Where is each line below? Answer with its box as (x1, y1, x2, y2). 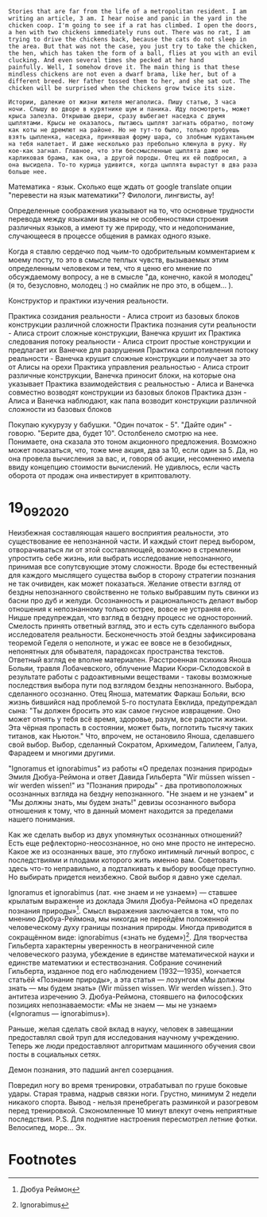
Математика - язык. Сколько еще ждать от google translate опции (8, 182, 232, 191)
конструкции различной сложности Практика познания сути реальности (8, 320, 257, 329)
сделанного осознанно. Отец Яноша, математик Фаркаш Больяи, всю (8, 689, 246, 698)
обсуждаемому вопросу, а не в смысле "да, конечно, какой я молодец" (8, 272, 253, 281)
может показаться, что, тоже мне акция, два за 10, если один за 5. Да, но (8, 446, 258, 454)
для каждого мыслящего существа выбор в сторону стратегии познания (8, 570, 256, 579)
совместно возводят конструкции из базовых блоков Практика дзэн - (8, 387, 247, 397)
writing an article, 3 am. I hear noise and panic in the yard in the (8, 14, 247, 22)
